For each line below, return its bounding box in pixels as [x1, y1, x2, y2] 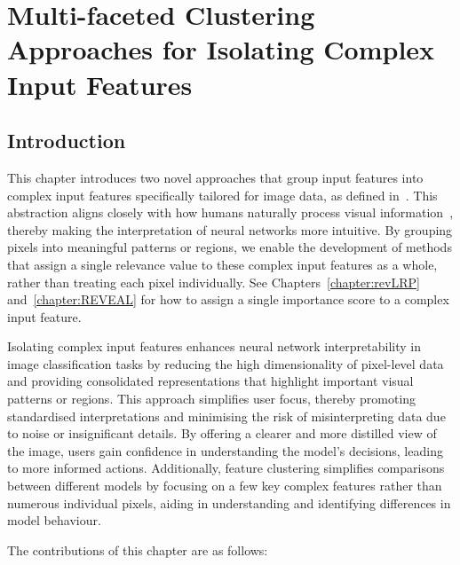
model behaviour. [7, 511, 101, 530]
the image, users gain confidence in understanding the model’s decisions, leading [7, 441, 443, 459]
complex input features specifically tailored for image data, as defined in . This [7, 185, 438, 204]
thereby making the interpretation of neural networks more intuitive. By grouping [7, 220, 453, 239]
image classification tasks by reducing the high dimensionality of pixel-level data [7, 354, 444, 373]
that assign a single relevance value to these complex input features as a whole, [7, 255, 438, 273]
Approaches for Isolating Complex [7, 31, 435, 67]
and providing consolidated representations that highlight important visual [7, 372, 414, 390]
